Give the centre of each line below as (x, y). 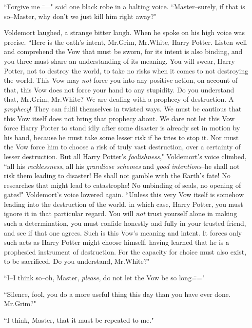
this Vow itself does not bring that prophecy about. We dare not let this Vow (119, 118)
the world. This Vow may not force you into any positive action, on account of (121, 80)
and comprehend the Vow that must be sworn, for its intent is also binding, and (123, 51)
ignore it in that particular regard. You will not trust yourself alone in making (121, 213)
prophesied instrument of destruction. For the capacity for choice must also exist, (125, 251)
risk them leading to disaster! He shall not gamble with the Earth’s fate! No (117, 175)
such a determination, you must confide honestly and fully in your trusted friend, (125, 223)
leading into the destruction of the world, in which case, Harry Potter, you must (124, 204)
